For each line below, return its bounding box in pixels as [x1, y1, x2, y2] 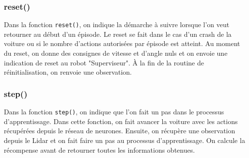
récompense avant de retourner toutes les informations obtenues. [4, 144, 195, 155]
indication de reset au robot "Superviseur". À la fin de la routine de [4, 57, 204, 67]
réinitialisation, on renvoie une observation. [4, 67, 132, 77]
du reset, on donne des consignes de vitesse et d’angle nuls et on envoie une [4, 48, 228, 58]
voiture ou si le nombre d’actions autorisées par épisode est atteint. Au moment [4, 38, 240, 48]
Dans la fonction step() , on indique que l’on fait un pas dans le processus [4, 107, 224, 117]
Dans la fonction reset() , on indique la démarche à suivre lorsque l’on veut [4, 19, 230, 30]
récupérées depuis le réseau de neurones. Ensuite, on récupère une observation [4, 126, 235, 136]
